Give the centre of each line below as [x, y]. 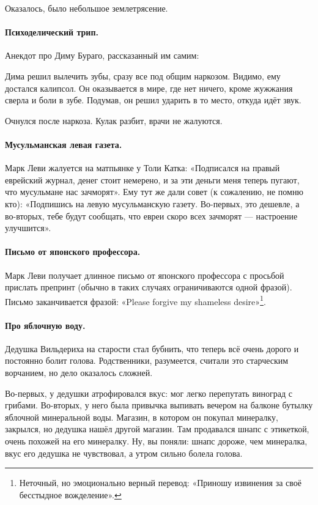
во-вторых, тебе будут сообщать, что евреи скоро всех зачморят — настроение [151, 216]
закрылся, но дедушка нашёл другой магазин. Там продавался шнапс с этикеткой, [157, 429]
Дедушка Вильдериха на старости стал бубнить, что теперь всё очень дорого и [152, 348]
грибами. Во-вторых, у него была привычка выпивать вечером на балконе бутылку [159, 405]
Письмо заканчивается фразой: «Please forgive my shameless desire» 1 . [135, 300]
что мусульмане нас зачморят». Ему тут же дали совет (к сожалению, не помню [154, 192]
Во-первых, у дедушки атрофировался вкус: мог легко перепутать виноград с [149, 393]
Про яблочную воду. [45, 325]
